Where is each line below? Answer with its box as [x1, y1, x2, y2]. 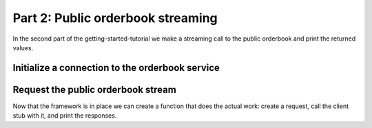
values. [12, 43, 34, 52]
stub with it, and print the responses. [12, 111, 117, 120]
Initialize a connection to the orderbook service [12, 62, 220, 74]
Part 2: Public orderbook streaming [12, 10, 218, 25]
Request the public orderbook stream [12, 83, 177, 96]
